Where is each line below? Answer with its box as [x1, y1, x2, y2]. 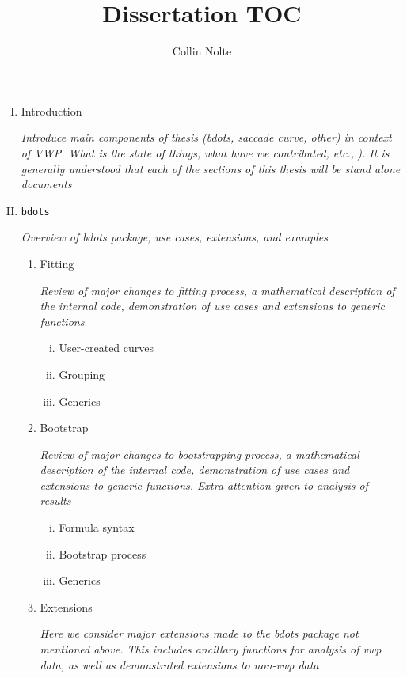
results [40, 492, 71, 509]
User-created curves [59, 339, 154, 356]
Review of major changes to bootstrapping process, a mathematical [40, 445, 359, 462]
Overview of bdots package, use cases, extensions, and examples [21, 229, 328, 245]
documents [21, 176, 72, 192]
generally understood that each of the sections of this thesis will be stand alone [21, 160, 401, 176]
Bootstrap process [59, 545, 146, 562]
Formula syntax [59, 519, 135, 536]
